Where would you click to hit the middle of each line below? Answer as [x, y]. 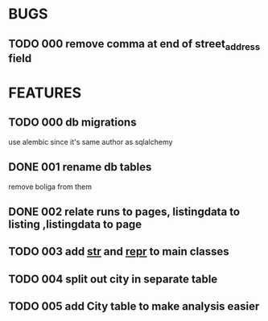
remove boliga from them [50, 187]
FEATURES [45, 93]
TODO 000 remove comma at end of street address [134, 45]
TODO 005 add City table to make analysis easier [134, 307]
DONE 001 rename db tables [80, 167]
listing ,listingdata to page [75, 224]
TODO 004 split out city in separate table [113, 279]
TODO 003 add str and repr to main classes [119, 251]
